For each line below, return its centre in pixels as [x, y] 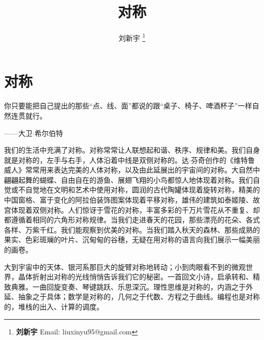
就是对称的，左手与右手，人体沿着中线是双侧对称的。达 [96, 160]
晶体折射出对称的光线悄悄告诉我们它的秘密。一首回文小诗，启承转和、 [135, 277]
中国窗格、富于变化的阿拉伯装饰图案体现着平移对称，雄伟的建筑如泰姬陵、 [128, 200]
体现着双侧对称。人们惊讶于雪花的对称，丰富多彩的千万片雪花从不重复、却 [135, 209]
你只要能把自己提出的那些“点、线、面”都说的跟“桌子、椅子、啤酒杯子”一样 [128, 106]
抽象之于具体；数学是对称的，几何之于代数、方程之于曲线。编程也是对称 [139, 296]
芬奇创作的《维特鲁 [223, 160]
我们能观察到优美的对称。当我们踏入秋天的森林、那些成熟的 [160, 229]
